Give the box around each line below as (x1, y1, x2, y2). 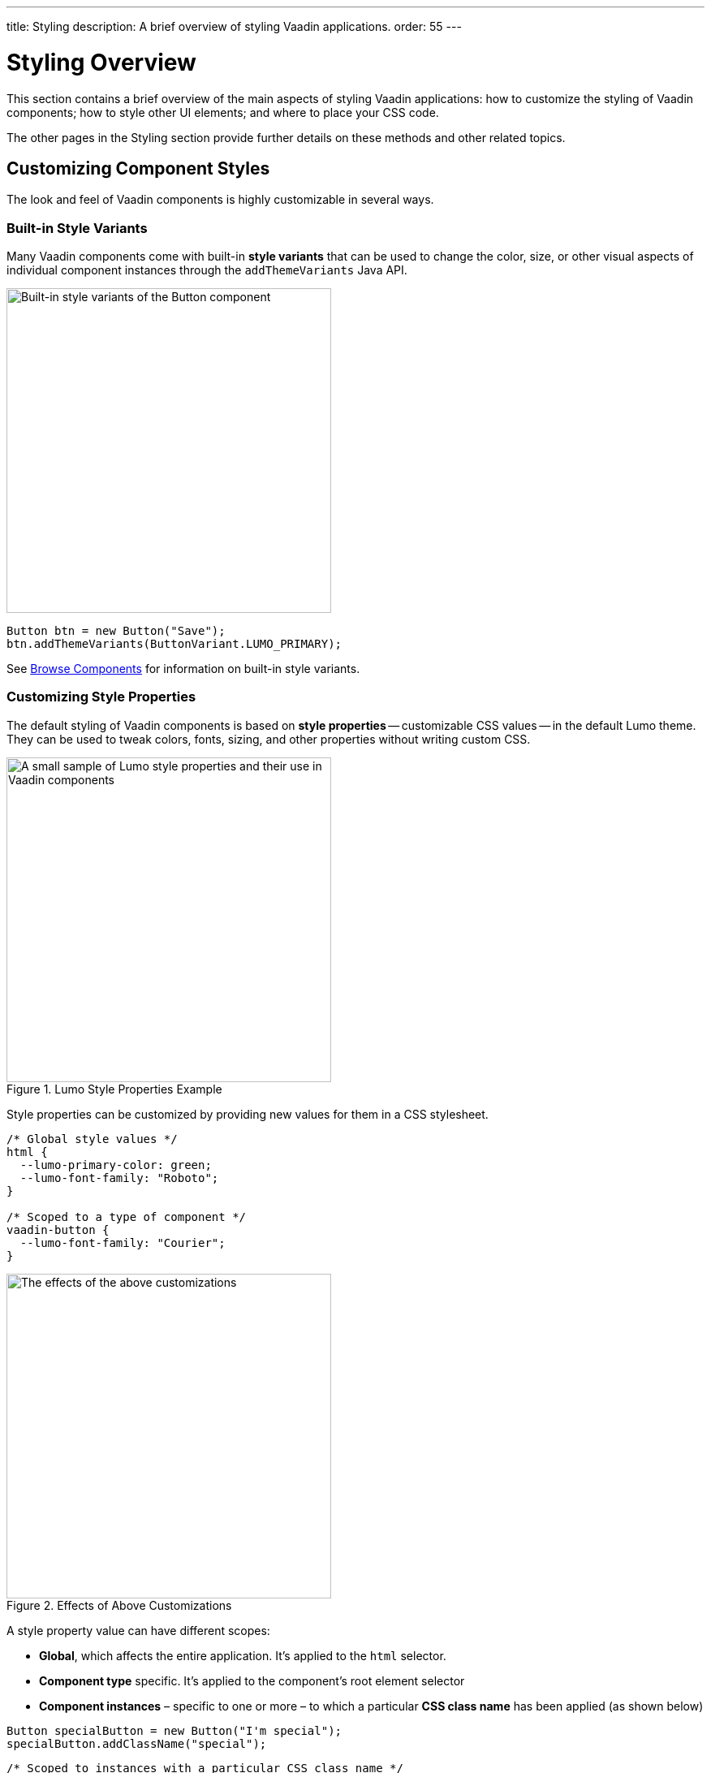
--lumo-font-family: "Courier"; (19, 1236, 226, 1249)
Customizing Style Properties (6, 688, 196, 705)
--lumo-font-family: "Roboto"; (19, 1171, 219, 1184)
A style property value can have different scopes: (6, 1623, 270, 1637)
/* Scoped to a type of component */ (6, 1210, 247, 1223)
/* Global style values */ (6, 1132, 178, 1145)
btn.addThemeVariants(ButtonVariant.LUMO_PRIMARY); (6, 637, 343, 651)
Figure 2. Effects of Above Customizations (6, 1598, 232, 1612)
